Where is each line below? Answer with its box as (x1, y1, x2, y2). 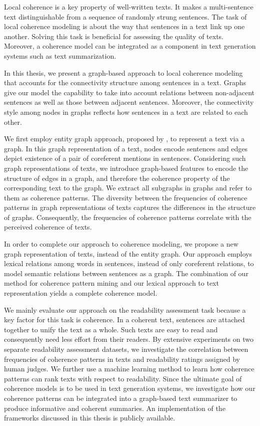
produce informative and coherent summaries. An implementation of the (4, 402, 225, 413)
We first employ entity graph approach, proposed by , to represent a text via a (4, 133, 245, 144)
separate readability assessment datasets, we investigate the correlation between (4, 344, 248, 354)
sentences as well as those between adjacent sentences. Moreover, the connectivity (4, 97, 254, 107)
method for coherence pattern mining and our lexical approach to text (4, 278, 219, 288)
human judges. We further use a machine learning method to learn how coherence (4, 363, 254, 374)
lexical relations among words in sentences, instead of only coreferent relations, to (4, 258, 254, 269)
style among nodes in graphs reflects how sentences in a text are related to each (4, 106, 248, 117)
